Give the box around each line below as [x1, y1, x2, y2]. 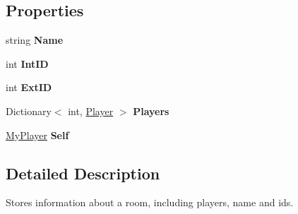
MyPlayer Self [6, 127, 69, 142]
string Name [6, 32, 64, 47]
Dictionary [6, 103, 52, 118]
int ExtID [6, 80, 52, 95]
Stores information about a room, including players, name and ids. [6, 195, 294, 210]
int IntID [6, 56, 49, 71]
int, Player [68, 103, 114, 118]
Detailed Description [6, 162, 160, 184]
